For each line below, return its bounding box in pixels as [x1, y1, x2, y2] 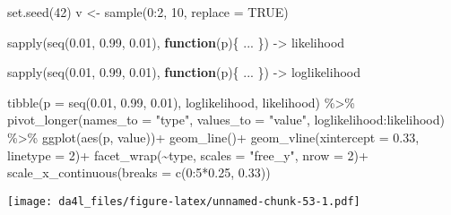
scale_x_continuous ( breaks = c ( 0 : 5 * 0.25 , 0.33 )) [7, 163, 271, 182]
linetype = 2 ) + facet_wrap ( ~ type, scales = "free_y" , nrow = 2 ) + [7, 145, 369, 164]
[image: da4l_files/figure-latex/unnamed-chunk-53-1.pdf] [7, 194, 360, 208]
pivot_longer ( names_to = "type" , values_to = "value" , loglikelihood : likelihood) [7, 110, 445, 129]
